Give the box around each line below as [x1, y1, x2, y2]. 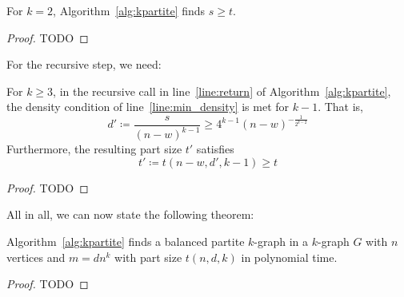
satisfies [196, 141, 234, 157]
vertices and [6, 248, 66, 265]
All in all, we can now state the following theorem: [6, 206, 254, 223]
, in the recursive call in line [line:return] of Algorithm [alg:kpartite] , [53, 82, 391, 99]
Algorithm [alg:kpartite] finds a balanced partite [6, 233, 245, 250]
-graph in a [254, 233, 309, 250]
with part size [114, 248, 182, 265]
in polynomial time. [241, 248, 338, 265]
